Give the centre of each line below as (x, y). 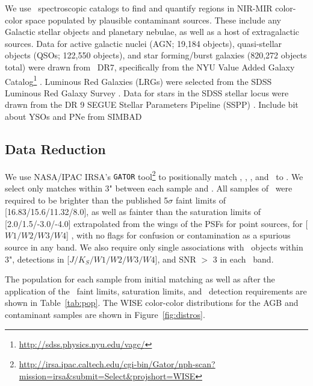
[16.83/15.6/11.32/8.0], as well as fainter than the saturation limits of (133, 212)
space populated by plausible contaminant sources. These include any (153, 20)
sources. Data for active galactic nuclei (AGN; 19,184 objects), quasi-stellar (144, 43)
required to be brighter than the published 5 (87, 200)
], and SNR (175, 259)
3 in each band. (243, 259)
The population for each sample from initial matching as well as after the (140, 279)
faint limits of (201, 200)
